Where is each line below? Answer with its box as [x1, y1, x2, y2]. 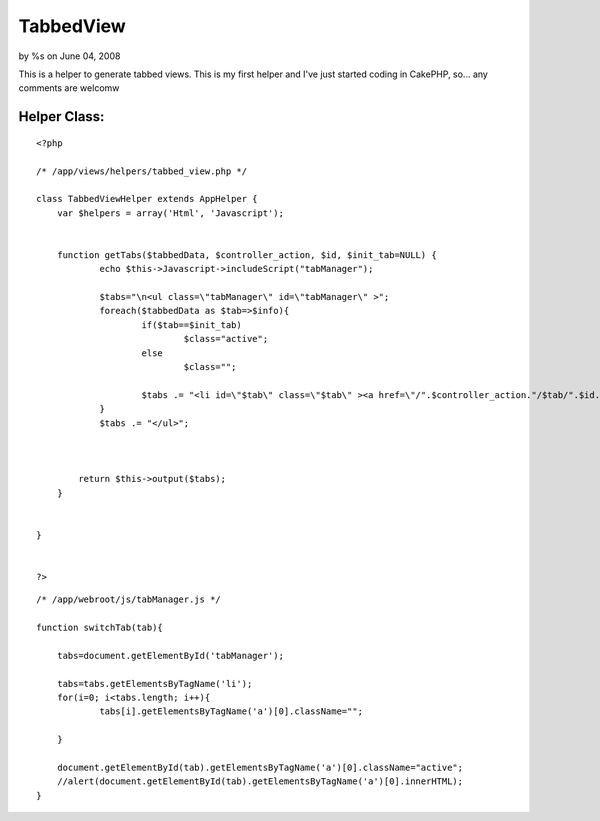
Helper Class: [18, 108, 105, 125]
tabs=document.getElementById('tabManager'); [56, 650, 285, 661]
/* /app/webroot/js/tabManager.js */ [36, 594, 222, 605]
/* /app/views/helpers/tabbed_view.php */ [36, 165, 248, 177]
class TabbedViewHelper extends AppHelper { [36, 193, 259, 205]
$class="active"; [183, 333, 269, 345]
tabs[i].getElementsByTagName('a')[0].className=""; [99, 706, 364, 717]
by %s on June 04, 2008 [18, 50, 121, 62]
